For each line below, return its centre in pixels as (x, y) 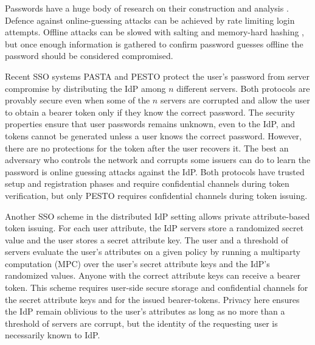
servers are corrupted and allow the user (235, 100)
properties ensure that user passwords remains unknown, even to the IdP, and (150, 124)
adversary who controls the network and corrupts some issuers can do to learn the (158, 160)
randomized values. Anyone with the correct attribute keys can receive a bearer (153, 275)
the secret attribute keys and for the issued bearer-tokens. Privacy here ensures (152, 299)
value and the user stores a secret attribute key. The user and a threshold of (147, 239)
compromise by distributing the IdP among (85, 88)
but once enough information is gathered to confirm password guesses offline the (154, 44)
